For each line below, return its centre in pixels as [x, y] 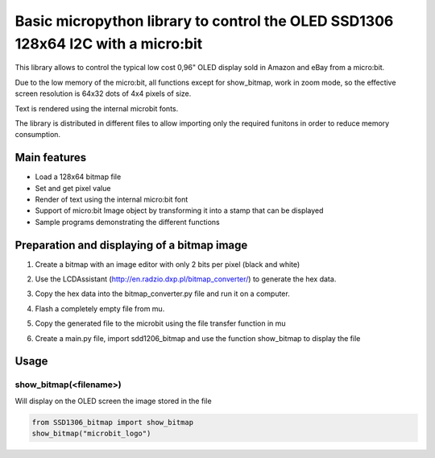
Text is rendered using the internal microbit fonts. [97, 108]
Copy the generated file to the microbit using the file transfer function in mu [160, 323]
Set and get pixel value [73, 188]
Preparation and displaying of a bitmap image [131, 245]
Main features [51, 158]
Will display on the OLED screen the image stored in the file [114, 401]
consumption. [37, 135]
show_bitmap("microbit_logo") [91, 434]
